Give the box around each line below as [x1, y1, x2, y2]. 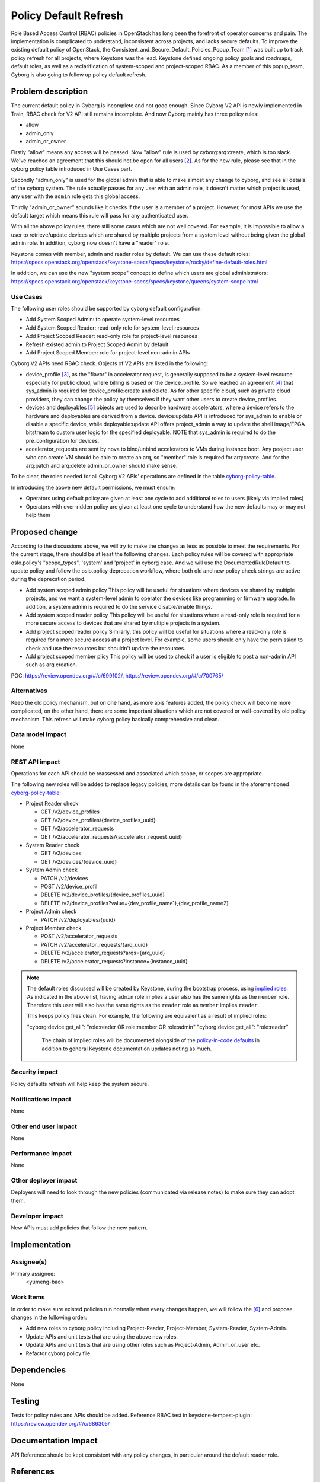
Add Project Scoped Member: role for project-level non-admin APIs [25, 349, 190, 356]
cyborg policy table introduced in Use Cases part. [11, 165, 133, 173]
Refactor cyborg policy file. [25, 1349, 92, 1357]
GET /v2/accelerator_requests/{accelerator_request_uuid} [40, 833, 183, 840]
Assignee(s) [11, 1257, 47, 1266]
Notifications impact [11, 1095, 71, 1103]
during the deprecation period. [11, 576, 86, 583]
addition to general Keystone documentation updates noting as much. [41, 1045, 212, 1052]
